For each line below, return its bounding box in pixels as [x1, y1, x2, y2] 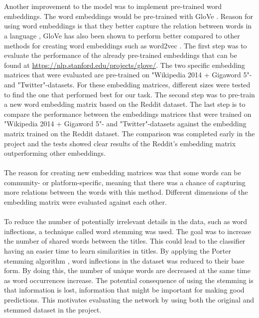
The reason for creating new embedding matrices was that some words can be [4, 167, 241, 178]
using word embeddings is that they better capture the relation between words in [4, 20, 252, 31]
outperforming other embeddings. [4, 148, 106, 158]
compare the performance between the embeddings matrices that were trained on [4, 108, 252, 119]
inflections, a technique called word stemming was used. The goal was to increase [4, 226, 252, 236]
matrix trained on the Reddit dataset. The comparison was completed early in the [4, 128, 255, 138]
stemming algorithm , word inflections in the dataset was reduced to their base [4, 255, 245, 266]
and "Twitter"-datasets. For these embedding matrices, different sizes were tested [4, 79, 251, 89]
